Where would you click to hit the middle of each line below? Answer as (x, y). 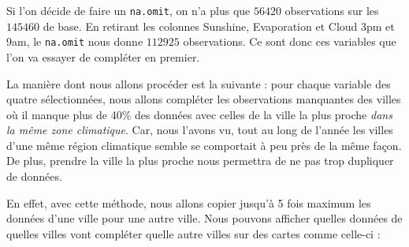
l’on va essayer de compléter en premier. (103, 56)
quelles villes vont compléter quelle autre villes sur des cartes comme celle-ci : (193, 233)
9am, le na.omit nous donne (75, 41)
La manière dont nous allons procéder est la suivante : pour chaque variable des (199, 83)
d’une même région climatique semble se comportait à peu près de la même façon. (204, 145)
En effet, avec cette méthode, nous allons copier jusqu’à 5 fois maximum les (189, 202)
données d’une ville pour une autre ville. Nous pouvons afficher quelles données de (204, 218)
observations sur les (332, 10)
